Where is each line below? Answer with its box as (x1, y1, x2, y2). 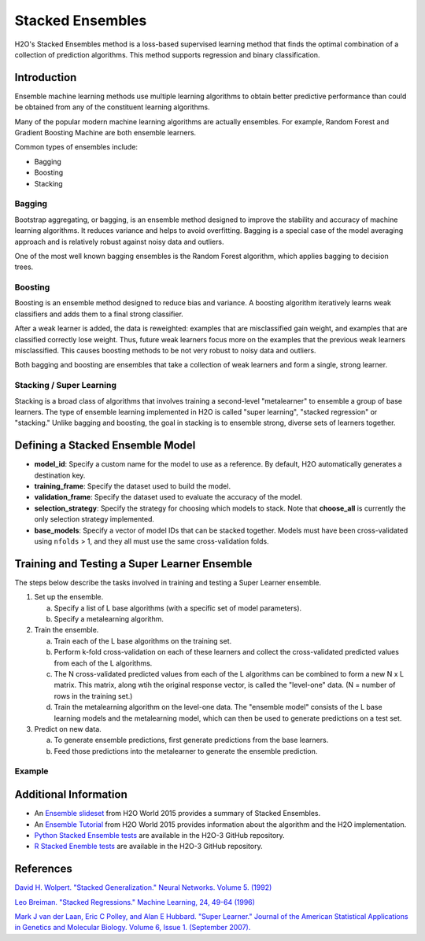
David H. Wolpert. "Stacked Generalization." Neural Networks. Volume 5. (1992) (14, 883, 272, 892)
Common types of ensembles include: (14, 142, 138, 152)
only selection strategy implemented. (34, 515, 155, 524)
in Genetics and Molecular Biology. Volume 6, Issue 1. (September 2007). (14, 923, 251, 932)
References (14, 862, 72, 876)
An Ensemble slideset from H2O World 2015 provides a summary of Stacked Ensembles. (34, 809, 321, 818)
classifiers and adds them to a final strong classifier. (14, 309, 184, 319)
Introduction (14, 71, 77, 84)
